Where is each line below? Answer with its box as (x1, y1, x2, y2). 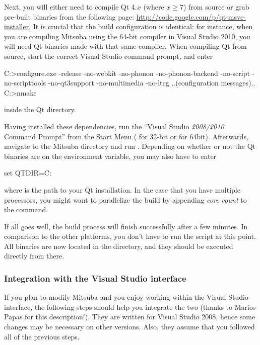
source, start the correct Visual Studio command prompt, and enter (4, 50, 213, 61)
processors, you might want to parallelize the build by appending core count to (4, 194, 247, 205)
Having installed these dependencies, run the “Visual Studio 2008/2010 (4, 121, 224, 131)
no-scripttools (4, 77, 46, 88)
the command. (4, 204, 48, 215)
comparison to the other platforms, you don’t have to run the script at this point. (4, 231, 256, 241)
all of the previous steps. (4, 331, 80, 341)
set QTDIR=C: (4, 167, 51, 178)
